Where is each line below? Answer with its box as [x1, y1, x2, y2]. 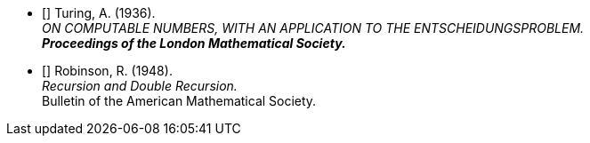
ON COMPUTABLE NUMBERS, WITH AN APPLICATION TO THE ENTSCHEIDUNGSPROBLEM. [42, 20, 585, 36]
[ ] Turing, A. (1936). [42, 5, 156, 20]
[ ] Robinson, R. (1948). [42, 63, 173, 78]
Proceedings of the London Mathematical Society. [42, 36, 346, 51]
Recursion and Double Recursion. [42, 78, 238, 93]
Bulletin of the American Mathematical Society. [42, 93, 317, 108]
